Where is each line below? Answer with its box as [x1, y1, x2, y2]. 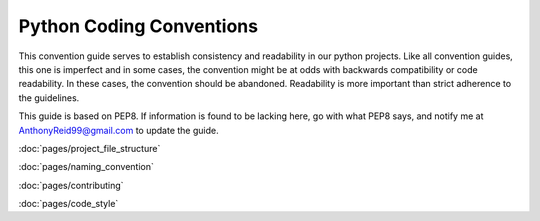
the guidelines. [18, 91, 80, 104]
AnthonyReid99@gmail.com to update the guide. [18, 124, 219, 136]
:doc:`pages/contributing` [18, 179, 124, 191]
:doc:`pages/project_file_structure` [18, 142, 161, 154]
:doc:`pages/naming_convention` [18, 161, 154, 173]
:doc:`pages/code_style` [18, 198, 119, 210]
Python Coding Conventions [18, 15, 259, 37]
